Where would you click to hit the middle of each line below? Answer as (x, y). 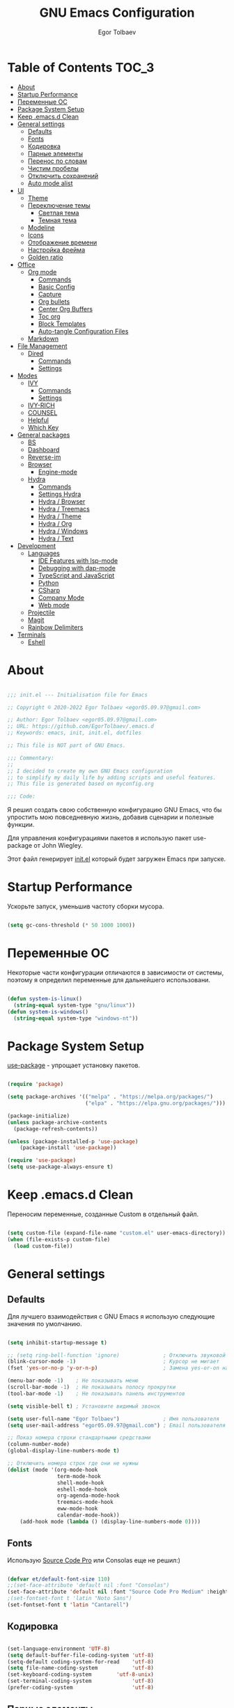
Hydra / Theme (60, 516)
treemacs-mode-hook (85, 1503)
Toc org (49, 316)
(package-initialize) (39, 1116)
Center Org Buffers (65, 309)
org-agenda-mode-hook (88, 1496)
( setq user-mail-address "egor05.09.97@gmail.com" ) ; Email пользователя (117, 1425)
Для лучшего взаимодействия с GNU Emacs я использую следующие (111, 1316)
